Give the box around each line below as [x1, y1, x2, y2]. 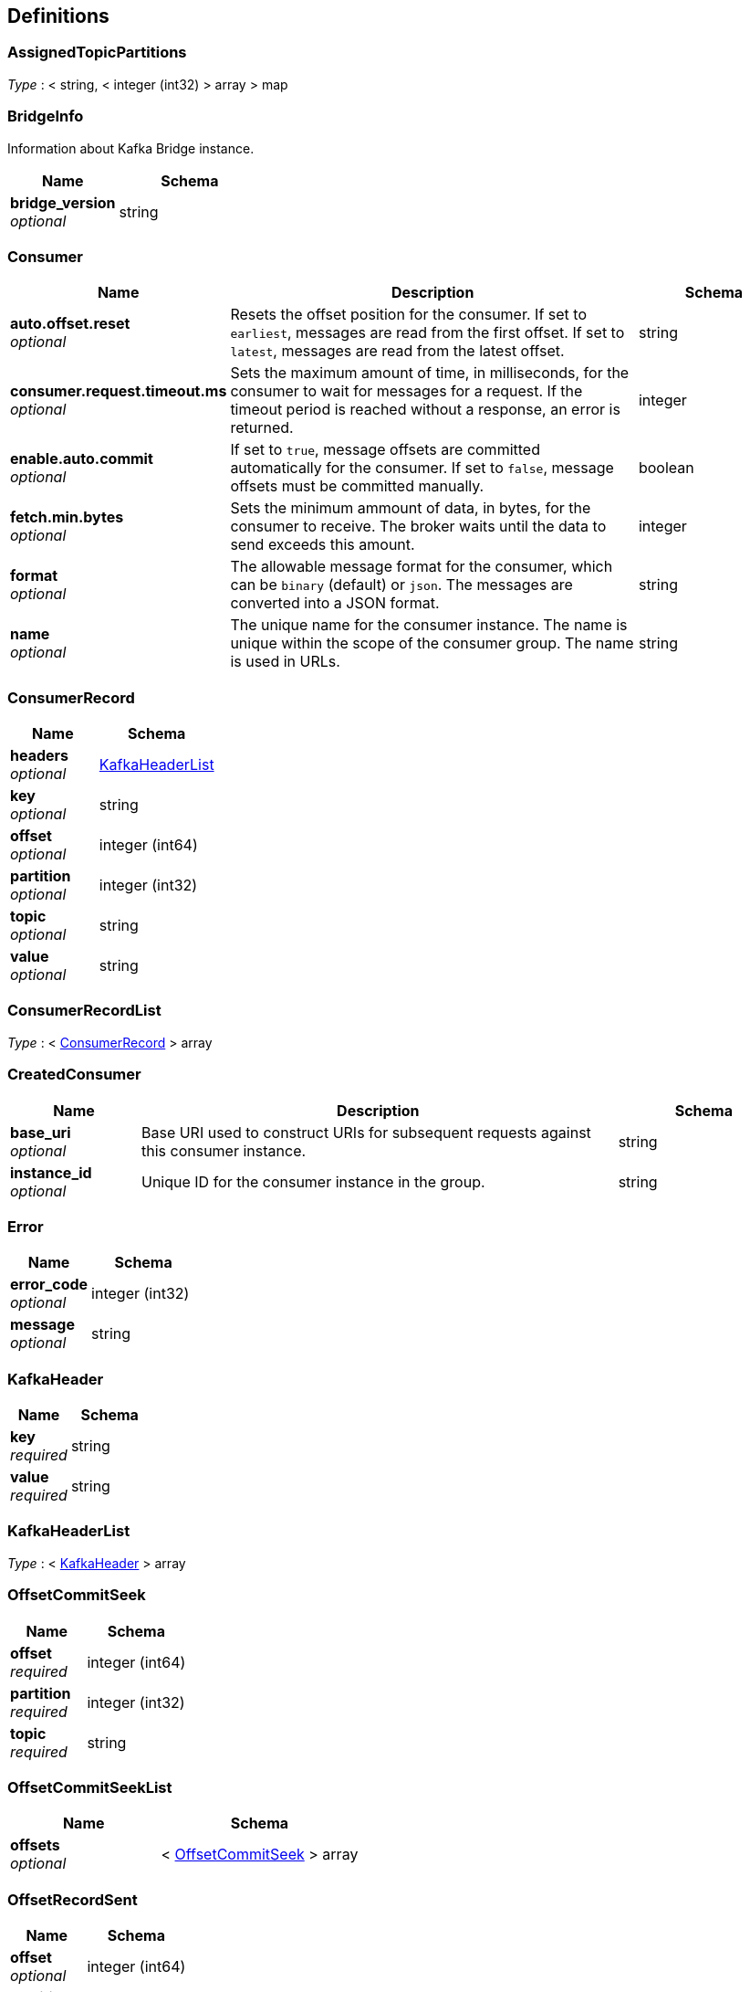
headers [10, 746, 69, 765]
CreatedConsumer [7, 1065, 141, 1084]
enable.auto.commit [10, 449, 153, 469]
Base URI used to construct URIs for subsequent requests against [141, 1122, 591, 1142]
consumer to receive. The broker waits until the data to [230, 517, 607, 536]
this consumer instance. [141, 1141, 307, 1160]
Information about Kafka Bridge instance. [7, 140, 255, 156]
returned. [230, 418, 294, 437]
